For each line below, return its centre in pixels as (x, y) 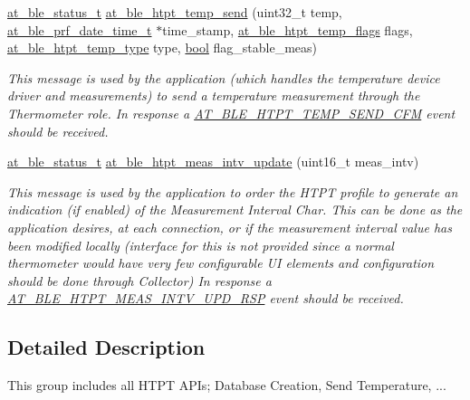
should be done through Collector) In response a (139, 280)
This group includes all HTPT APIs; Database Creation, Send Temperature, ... (227, 385)
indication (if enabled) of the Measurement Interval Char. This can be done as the (235, 210)
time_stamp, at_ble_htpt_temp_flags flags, (288, 29)
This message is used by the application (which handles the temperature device (224, 77)
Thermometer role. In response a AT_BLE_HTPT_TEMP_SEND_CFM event (231, 113)
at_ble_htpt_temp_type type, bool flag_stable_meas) (163, 48)
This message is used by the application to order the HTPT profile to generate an (233, 191)
